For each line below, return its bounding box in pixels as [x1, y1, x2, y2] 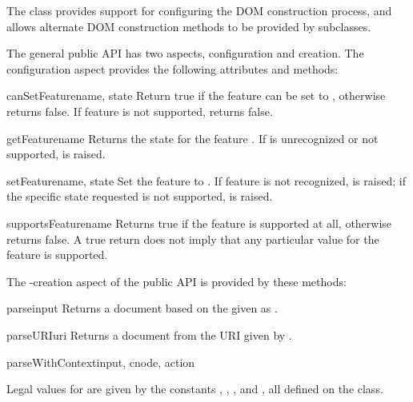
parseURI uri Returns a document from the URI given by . [6, 326, 292, 343]
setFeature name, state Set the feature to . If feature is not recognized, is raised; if [6, 172, 406, 189]
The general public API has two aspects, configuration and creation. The [6, 45, 364, 62]
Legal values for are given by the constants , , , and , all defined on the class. [6, 380, 383, 397]
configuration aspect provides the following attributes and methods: [6, 60, 339, 77]
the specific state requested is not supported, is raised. [6, 188, 273, 205]
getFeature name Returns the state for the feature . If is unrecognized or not [6, 129, 379, 146]
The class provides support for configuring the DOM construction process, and [6, 2, 392, 18]
